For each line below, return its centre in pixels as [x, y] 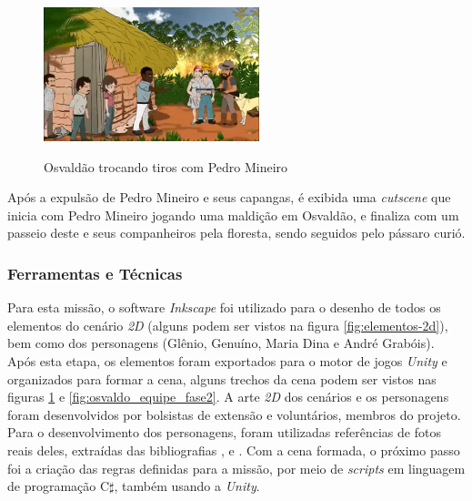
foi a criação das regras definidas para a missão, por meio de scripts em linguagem [236, 468]
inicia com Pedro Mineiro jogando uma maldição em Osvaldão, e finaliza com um [233, 215]
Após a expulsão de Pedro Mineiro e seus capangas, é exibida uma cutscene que [229, 197]
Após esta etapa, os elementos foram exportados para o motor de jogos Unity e [227, 360]
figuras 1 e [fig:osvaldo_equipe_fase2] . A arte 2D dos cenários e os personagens [228, 397]
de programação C [59, 486]
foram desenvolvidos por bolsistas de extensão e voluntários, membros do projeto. [234, 414]
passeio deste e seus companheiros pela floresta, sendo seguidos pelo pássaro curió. [236, 233]
